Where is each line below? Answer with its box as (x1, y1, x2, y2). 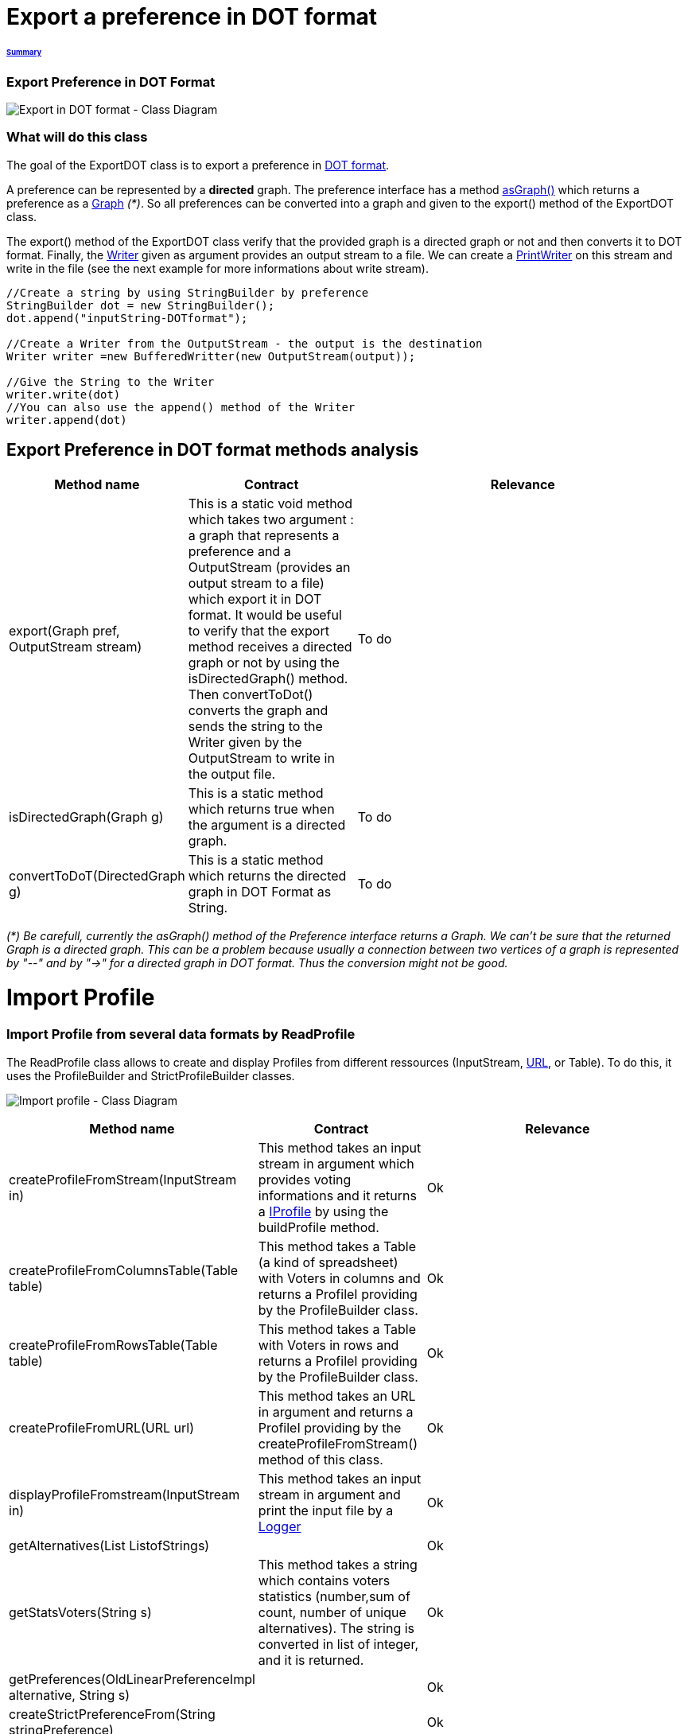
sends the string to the (188, 717, 323, 734)
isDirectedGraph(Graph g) (9, 808, 164, 825)
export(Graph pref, (9, 622, 120, 639)
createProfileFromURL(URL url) (9, 1419, 194, 1436)
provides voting (258, 1171, 352, 1188)
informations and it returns (258, 1187, 417, 1203)
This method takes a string (258, 1556, 418, 1573)
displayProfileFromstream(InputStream (9, 1486, 240, 1503)
